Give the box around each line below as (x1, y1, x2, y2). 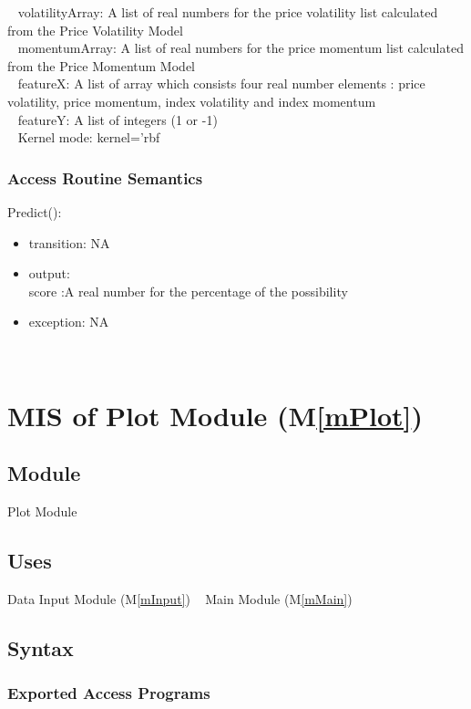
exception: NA (28, 312, 109, 331)
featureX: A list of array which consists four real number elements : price (17, 74, 425, 93)
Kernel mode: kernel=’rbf (17, 128, 160, 147)
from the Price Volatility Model (7, 20, 183, 39)
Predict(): (7, 202, 62, 221)
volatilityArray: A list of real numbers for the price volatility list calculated (17, 3, 438, 21)
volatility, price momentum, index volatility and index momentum (7, 91, 376, 110)
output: (28, 264, 70, 283)
